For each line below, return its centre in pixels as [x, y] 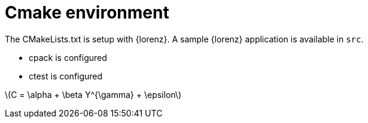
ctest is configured [66, 76]
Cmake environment [87, 13]
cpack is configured [68, 57]
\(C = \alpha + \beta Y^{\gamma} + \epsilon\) [93, 94]
